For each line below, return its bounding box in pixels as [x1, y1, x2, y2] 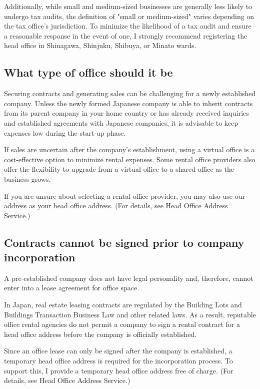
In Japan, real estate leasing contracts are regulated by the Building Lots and [4, 299, 242, 310]
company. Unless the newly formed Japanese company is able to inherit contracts [4, 98, 253, 108]
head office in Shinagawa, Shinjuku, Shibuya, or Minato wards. [4, 40, 196, 51]
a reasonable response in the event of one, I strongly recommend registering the [4, 30, 247, 41]
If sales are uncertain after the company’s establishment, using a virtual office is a [4, 144, 255, 155]
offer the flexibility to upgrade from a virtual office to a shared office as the [4, 164, 234, 174]
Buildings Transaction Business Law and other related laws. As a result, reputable [4, 309, 256, 319]
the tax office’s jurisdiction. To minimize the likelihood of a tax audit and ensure [4, 21, 251, 31]
